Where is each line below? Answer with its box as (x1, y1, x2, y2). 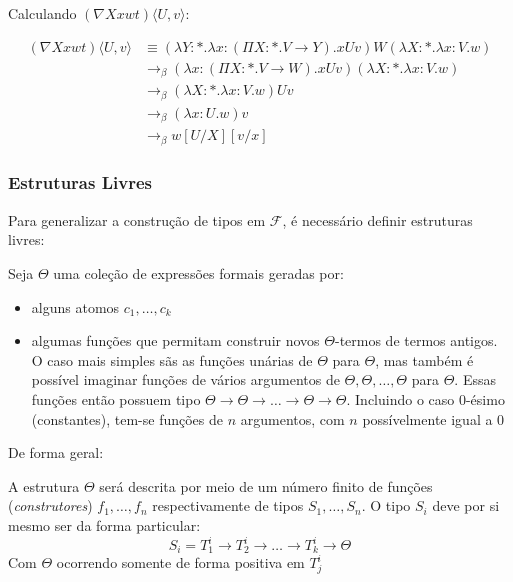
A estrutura (8, 475, 80, 496)
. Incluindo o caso (346, 388, 455, 409)
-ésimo (465, 388, 505, 409)
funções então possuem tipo (31, 388, 201, 409)
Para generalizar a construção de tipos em (8, 209, 266, 230)
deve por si (432, 495, 500, 516)
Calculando (8, 3, 77, 23)
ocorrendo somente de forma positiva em (56, 552, 305, 573)
